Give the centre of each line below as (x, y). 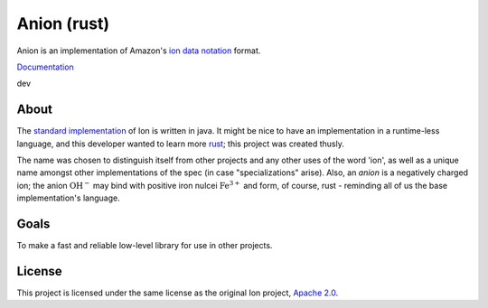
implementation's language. (69, 198)
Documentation (45, 67)
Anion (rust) (63, 23)
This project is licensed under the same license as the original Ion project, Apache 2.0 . (178, 293)
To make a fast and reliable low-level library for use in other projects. (145, 246)
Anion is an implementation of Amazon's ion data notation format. (139, 51)
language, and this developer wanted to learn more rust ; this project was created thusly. (181, 144)
